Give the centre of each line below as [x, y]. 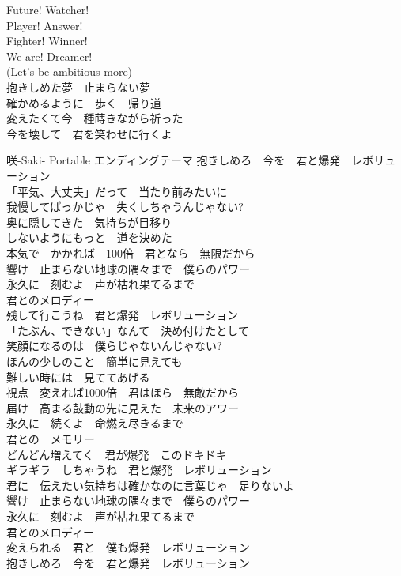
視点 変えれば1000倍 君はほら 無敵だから [123, 392]
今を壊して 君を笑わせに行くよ [89, 133]
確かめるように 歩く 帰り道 [84, 102]
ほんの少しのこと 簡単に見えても [95, 361]
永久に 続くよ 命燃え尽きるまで [95, 423]
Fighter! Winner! [47, 41]
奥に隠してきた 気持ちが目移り [89, 222]
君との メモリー [51, 439]
